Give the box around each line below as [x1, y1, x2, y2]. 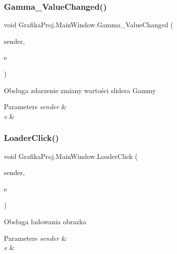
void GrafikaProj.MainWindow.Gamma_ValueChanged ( [4, 20, 174, 30]
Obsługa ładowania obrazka [4, 216, 87, 226]
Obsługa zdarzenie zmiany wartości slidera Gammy [4, 85, 156, 95]
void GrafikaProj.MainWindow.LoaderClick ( [4, 151, 138, 161]
